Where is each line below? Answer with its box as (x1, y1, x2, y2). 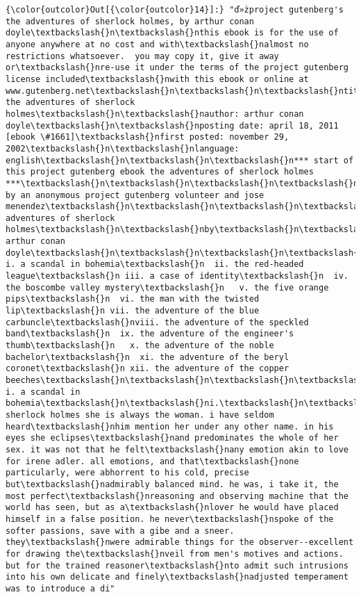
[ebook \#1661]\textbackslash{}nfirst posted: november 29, (6, 132, 289, 142)
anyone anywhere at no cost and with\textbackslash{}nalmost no (6, 39, 309, 49)
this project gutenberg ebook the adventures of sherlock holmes (6, 167, 314, 177)
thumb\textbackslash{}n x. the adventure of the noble (6, 341, 274, 351)
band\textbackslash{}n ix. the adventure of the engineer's (6, 329, 294, 339)
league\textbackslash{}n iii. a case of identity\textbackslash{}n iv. (6, 271, 349, 281)
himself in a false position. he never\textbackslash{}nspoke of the (6, 514, 334, 524)
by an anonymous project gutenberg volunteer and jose (6, 190, 265, 200)
